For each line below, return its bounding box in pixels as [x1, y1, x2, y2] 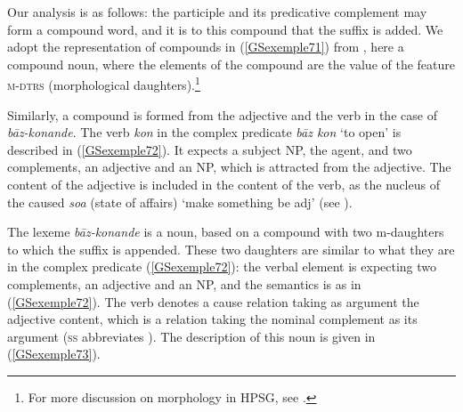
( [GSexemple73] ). [7, 344, 101, 363]
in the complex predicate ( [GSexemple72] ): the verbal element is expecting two [7, 257, 437, 276]
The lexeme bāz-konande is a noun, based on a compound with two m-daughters [7, 222, 444, 241]
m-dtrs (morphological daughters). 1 [7, 73, 200, 94]
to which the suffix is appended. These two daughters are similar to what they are [7, 239, 455, 258]
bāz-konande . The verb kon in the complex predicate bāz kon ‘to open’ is [7, 123, 402, 141]
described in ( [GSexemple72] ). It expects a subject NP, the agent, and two [7, 140, 412, 158]
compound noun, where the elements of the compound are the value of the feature [7, 54, 456, 73]
